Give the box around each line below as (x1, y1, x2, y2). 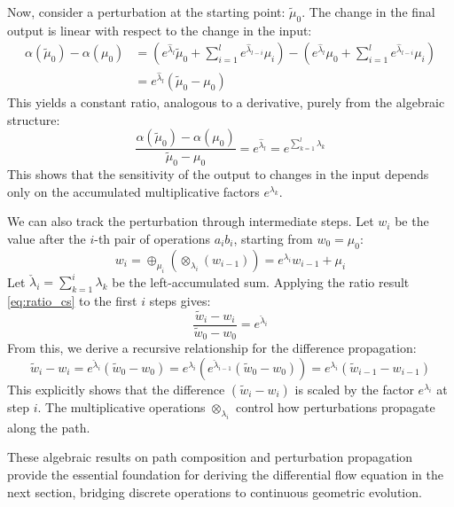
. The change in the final (301, 3, 435, 20)
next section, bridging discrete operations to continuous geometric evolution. (7, 482, 422, 501)
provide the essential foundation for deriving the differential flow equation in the (7, 464, 443, 483)
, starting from (233, 229, 313, 247)
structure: (7, 110, 60, 129)
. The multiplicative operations (37, 398, 206, 417)
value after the (7, 229, 86, 247)
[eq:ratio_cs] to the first (7, 292, 137, 310)
